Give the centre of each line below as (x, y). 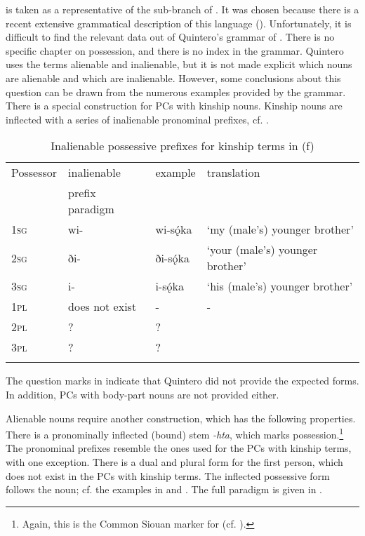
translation (233, 173)
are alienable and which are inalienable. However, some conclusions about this (173, 78)
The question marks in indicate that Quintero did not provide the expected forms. (182, 381)
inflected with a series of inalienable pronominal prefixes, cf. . (137, 119)
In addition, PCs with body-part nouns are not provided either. (142, 394)
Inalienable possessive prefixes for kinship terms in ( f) (182, 146)
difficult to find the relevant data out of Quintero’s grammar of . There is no (170, 37)
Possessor (34, 173)
